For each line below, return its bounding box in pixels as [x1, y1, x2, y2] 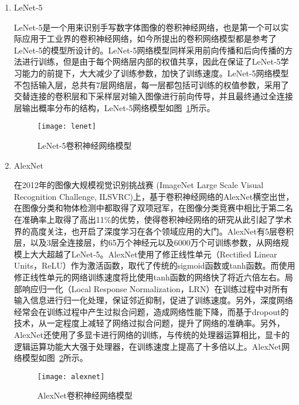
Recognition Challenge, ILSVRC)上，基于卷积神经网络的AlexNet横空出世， [13, 190, 294, 202]
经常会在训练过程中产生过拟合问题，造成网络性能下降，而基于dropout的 [13, 305, 289, 317]
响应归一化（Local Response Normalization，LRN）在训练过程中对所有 [22, 282, 288, 294]
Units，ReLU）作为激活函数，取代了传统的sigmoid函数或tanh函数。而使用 [13, 259, 295, 272]
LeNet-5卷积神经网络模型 [37, 139, 132, 151]
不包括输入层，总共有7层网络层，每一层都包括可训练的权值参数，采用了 [13, 78, 289, 91]
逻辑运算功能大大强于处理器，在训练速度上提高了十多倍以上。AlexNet [13, 340, 281, 352]
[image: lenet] [37, 122, 97, 131]
